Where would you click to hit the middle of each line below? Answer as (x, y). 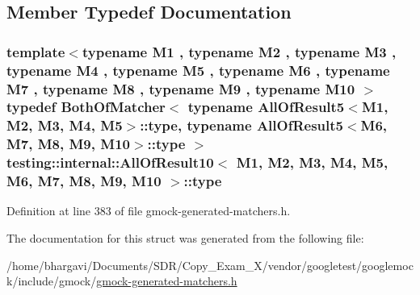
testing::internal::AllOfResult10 (110, 162)
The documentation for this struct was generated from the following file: (185, 238)
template (36, 51)
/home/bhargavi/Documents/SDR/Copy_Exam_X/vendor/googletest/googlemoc (210, 265)
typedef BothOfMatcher (86, 107)
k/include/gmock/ (52, 281)
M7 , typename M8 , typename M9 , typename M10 (181, 88)
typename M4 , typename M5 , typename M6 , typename (198, 70)
